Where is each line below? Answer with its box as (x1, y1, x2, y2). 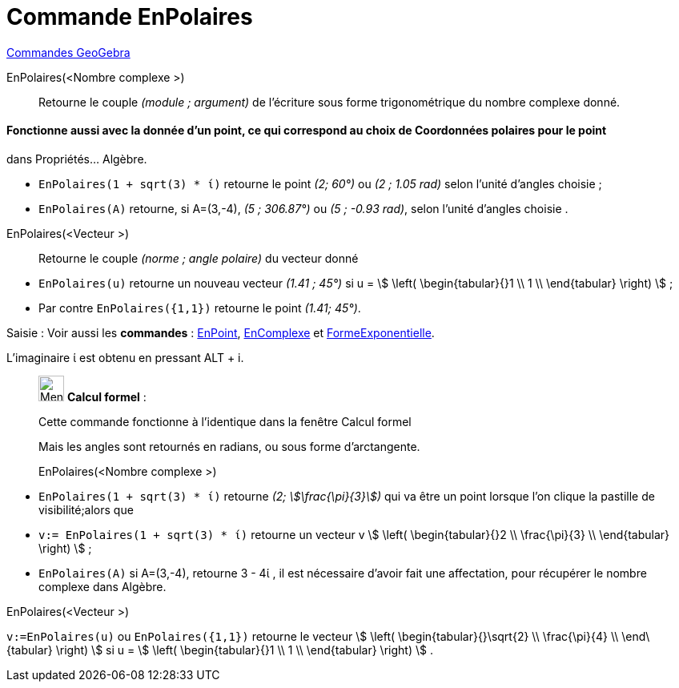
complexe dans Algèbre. (38, 579, 167, 593)
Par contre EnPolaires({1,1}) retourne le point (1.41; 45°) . (38, 300, 361, 315)
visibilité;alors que (38, 502, 134, 517)
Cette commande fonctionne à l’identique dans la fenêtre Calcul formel (38, 414, 412, 428)
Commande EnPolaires (6, 3, 253, 30)
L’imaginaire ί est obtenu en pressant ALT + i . (6, 350, 244, 364)
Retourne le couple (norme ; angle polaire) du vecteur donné (38, 251, 359, 265)
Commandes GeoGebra (6, 45, 131, 59)
